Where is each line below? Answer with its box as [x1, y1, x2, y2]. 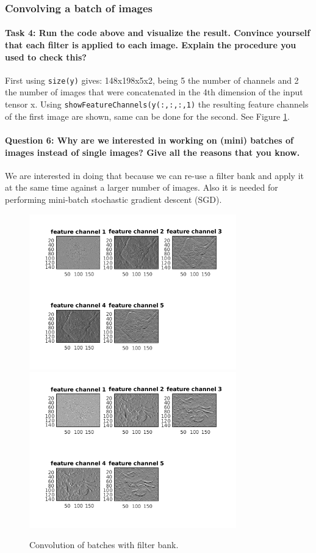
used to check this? [5, 50, 87, 63]
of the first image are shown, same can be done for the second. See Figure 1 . [5, 109, 290, 122]
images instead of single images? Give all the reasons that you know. [5, 145, 300, 158]
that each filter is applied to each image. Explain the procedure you [5, 38, 296, 51]
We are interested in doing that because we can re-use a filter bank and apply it [5, 169, 304, 181]
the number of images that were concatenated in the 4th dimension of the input [5, 86, 303, 98]
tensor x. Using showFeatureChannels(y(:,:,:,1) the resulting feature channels [5, 98, 309, 111]
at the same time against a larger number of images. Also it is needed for [5, 181, 278, 194]
